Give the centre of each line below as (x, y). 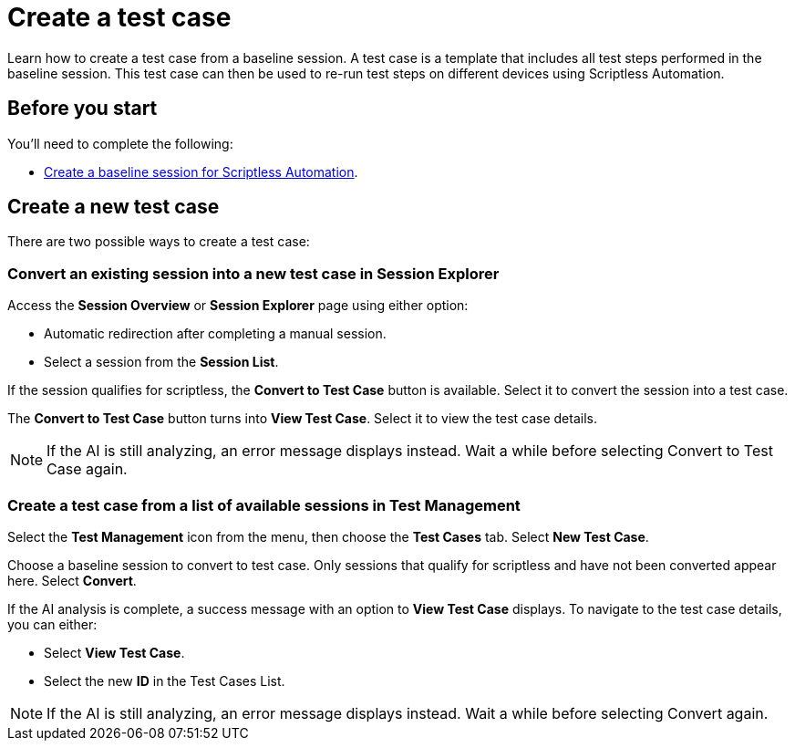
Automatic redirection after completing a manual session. (215, 334)
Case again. (87, 469)
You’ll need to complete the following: (120, 143)
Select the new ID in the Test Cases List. (165, 680)
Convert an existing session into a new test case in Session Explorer (253, 273)
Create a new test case (114, 207)
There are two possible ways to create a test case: (159, 242)
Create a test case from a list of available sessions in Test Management (264, 505)
